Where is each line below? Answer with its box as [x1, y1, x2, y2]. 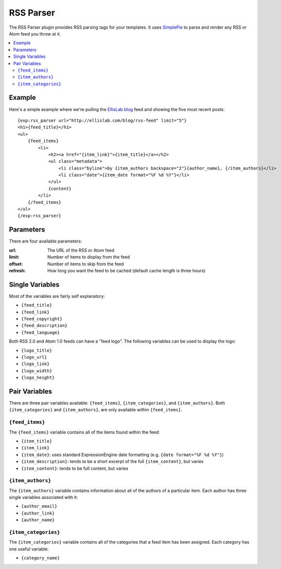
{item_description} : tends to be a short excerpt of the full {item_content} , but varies [21, 459, 204, 464]
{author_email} [21, 504, 58, 509]
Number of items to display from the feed [47, 254, 130, 260]
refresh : [9, 268, 26, 274]
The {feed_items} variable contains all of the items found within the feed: [9, 429, 160, 435]
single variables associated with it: [9, 495, 78, 500]
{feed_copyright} [21, 316, 63, 321]
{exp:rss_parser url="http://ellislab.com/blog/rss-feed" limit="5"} [18, 117, 187, 123]
